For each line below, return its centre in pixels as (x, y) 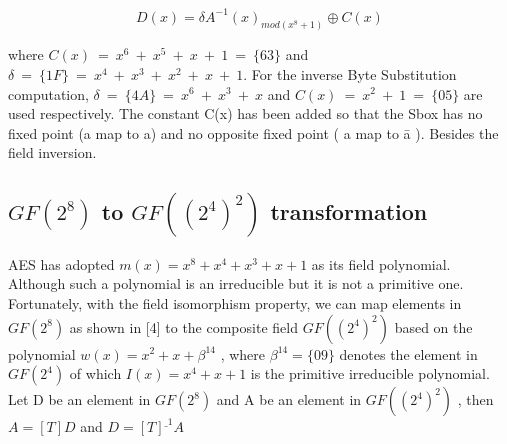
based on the (433, 326)
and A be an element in (289, 399)
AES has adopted (61, 263)
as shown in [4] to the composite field (183, 326)
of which (95, 373)
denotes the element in (408, 353)
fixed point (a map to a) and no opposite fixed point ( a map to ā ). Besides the (253, 132)
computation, (48, 93)
